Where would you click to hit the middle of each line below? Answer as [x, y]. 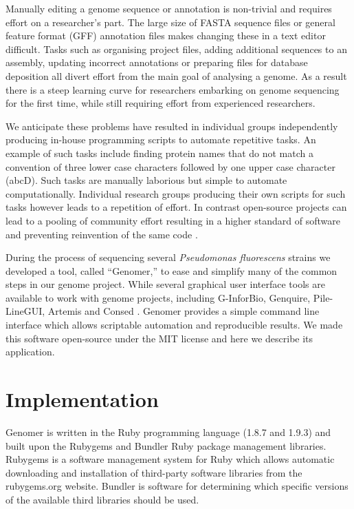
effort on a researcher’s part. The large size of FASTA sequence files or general [170, 22]
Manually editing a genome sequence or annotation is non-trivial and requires [169, 8]
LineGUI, [25, 311]
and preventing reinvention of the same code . [102, 234]
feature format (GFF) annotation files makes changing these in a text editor [166, 35]
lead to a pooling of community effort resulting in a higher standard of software [173, 220]
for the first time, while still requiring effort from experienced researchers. [161, 103]
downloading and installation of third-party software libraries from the [154, 472]
